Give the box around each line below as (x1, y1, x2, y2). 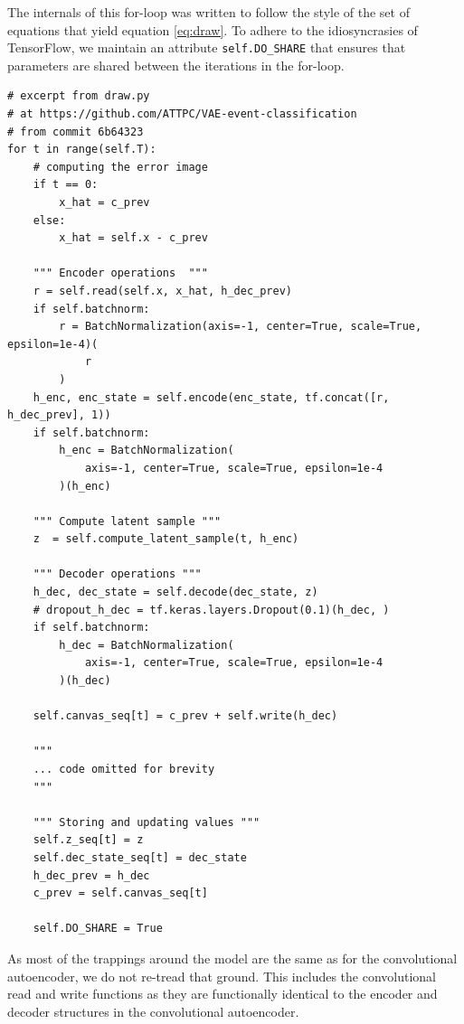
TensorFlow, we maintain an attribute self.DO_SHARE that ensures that (7, 38, 406, 57)
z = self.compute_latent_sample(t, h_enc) (33, 532, 299, 546)
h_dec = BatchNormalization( (59, 638, 234, 652)
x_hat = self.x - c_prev (59, 231, 208, 245)
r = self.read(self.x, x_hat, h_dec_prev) (33, 284, 292, 297)
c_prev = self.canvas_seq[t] (33, 887, 208, 900)
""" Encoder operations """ (33, 267, 208, 280)
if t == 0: (33, 178, 99, 192)
